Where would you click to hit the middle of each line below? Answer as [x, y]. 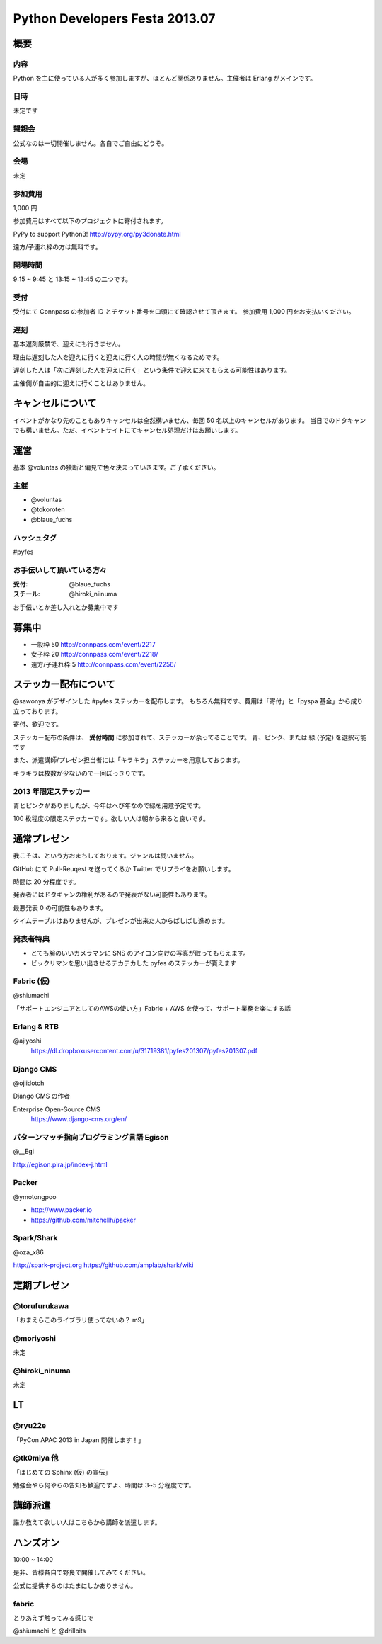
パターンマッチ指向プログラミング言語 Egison [91, 1137]
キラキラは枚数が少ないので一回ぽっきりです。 [81, 773]
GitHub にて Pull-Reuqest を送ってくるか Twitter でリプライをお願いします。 [124, 868]
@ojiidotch [29, 1083]
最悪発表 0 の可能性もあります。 [60, 907]
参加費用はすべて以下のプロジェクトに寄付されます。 [90, 221]
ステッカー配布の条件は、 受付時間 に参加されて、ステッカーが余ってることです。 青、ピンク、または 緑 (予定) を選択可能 [190, 737]
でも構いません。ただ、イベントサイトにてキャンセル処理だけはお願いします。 [127, 430]
